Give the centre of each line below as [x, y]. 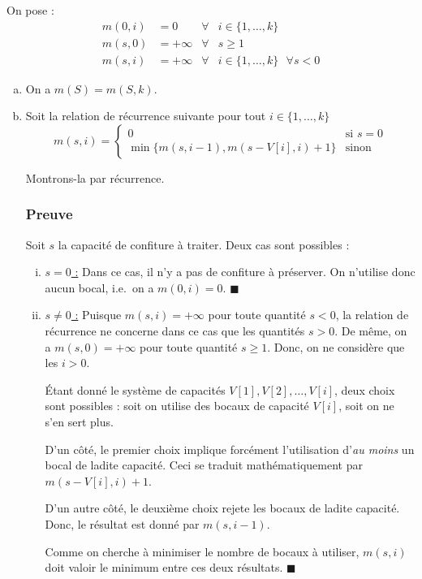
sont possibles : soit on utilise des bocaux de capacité [177, 406]
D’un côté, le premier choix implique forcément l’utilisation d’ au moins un [230, 449]
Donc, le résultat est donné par [122, 524]
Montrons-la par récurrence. [95, 177]
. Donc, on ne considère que [336, 346]
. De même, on [371, 331]
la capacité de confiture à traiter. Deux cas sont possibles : [204, 244]
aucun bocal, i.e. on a [99, 287]
